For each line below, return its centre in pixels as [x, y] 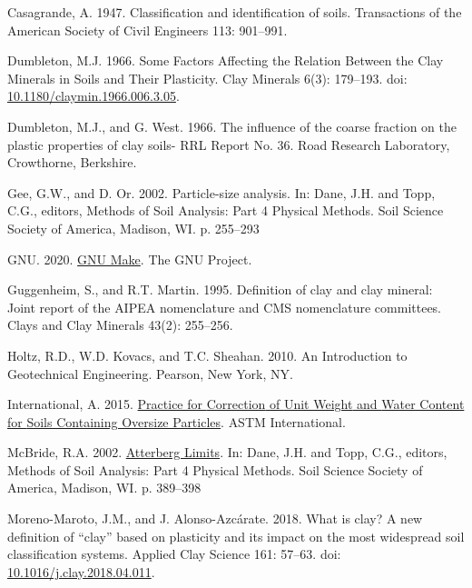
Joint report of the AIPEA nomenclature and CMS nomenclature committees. [225, 307]
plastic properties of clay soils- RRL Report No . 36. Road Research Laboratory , [229, 144]
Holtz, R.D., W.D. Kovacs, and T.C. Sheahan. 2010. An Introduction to [207, 355]
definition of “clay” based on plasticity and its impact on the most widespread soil [236, 536]
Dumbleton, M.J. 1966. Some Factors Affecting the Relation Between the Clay [226, 60]
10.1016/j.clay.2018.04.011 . [81, 571]
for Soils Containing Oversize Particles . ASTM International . [177, 421]
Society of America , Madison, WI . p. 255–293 [133, 228]
